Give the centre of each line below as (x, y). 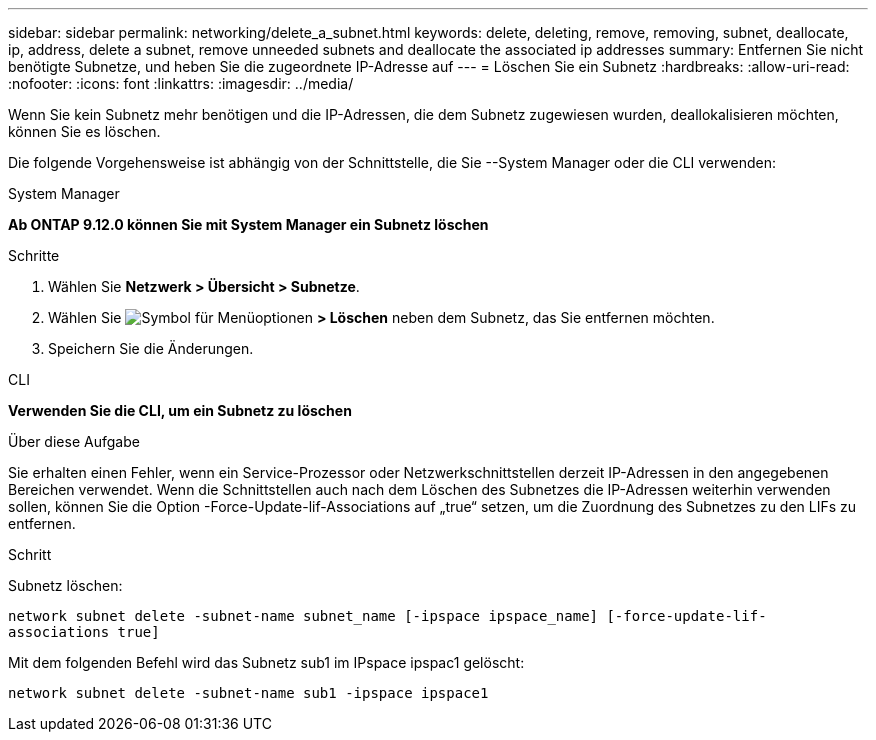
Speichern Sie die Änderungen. (151, 348)
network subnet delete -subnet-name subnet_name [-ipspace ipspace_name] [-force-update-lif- (387, 616)
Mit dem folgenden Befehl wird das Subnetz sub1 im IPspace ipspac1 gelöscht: (266, 662)
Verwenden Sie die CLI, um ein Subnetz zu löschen (180, 410)
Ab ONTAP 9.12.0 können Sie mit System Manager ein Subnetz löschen (248, 224)
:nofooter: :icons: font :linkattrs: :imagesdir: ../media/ (181, 83)
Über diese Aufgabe (74, 441)
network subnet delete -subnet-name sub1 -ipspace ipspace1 (248, 693)
